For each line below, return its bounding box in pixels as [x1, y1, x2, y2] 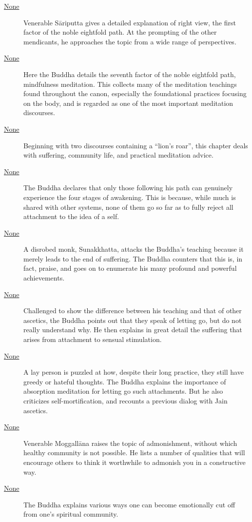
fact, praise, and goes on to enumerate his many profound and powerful [23, 263, 237, 273]
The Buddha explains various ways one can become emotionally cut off [23, 499, 235, 509]
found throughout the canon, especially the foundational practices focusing [23, 88, 247, 99]
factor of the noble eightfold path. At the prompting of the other [23, 27, 217, 37]
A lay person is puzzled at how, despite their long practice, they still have [23, 367, 244, 377]
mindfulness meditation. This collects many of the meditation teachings [23, 79, 237, 89]
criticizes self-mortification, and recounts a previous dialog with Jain [23, 396, 228, 405]
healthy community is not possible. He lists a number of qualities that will [23, 447, 245, 458]
